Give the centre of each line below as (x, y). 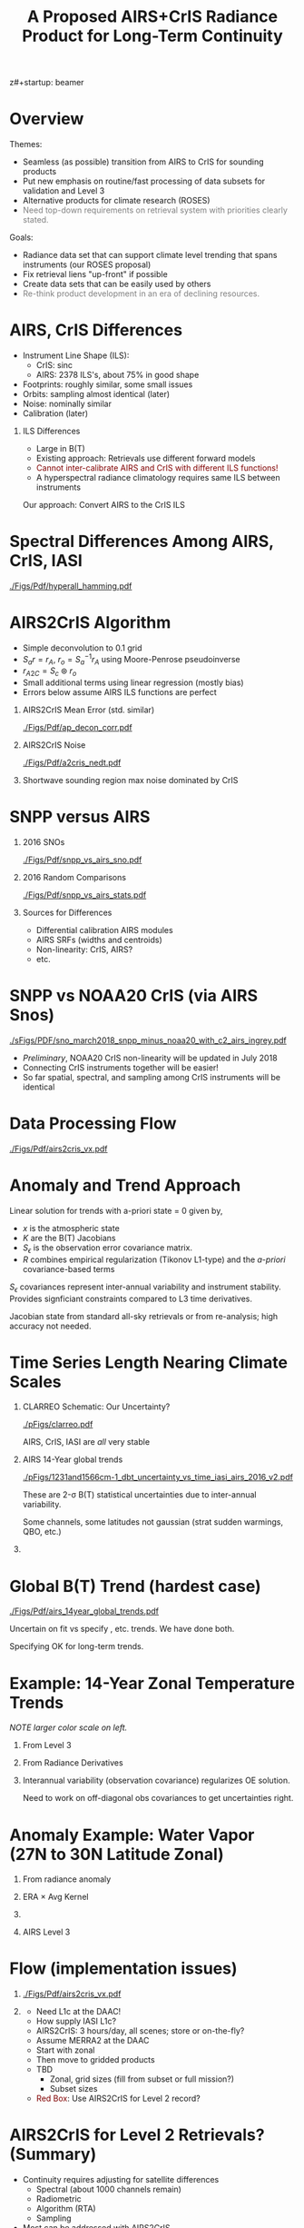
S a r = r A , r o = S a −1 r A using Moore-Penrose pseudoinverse (131, 659)
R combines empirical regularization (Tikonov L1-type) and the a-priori (154, 1259)
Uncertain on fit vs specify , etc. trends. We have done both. (122, 1629)
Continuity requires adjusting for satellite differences (121, 2180)
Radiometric (59, 2199)
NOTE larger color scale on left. (69, 1727)
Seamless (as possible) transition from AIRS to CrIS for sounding (143, 162)
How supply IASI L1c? (76, 2021)
